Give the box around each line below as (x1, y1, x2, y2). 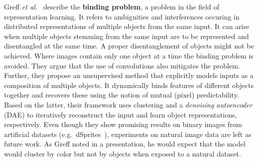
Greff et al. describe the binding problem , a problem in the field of (4, 1, 219, 11)
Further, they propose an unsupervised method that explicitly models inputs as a (4, 70, 253, 80)
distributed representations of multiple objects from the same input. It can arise (4, 21, 249, 31)
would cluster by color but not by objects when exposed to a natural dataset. (4, 148, 241, 158)
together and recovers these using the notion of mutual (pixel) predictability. (4, 89, 239, 100)
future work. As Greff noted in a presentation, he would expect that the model (4, 138, 245, 149)
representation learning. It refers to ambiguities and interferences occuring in (4, 11, 240, 21)
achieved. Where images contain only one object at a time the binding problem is (4, 50, 253, 60)
